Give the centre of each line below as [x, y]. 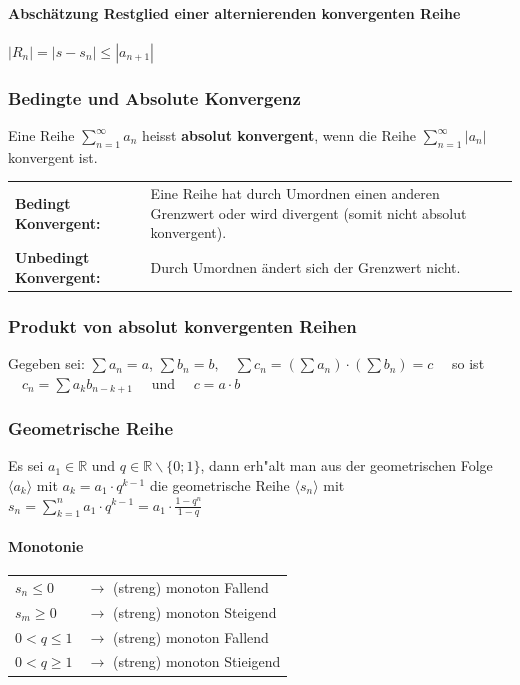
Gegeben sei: [46, 363]
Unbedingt [52, 257]
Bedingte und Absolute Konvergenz [154, 97]
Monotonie [46, 545]
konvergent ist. [53, 156]
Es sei [26, 465]
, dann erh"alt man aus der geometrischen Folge [346, 465]
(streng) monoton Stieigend [196, 661]
